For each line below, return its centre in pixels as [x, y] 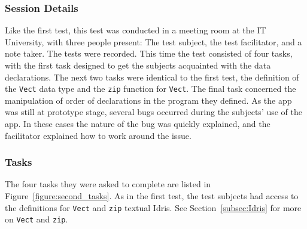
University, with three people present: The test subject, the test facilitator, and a [153, 41]
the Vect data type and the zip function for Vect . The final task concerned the [151, 89]
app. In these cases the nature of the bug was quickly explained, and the [138, 124]
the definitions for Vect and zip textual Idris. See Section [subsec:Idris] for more [153, 207]
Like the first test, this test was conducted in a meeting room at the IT [136, 30]
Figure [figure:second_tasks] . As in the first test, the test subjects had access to [152, 196]
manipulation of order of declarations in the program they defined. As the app [148, 100]
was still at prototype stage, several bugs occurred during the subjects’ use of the [154, 112]
